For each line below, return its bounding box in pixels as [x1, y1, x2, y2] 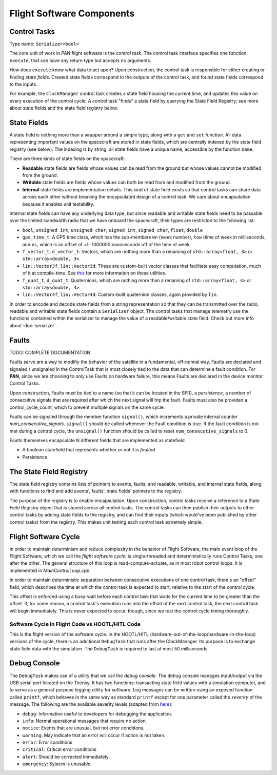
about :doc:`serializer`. [9, 322, 57, 328]
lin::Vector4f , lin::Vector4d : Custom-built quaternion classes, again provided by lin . [22, 291, 218, 297]
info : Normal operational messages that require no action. [22, 718, 147, 724]
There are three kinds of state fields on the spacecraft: [9, 155, 125, 162]
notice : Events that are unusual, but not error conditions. [22, 725, 145, 731]
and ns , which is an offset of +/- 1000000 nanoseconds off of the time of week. [22, 241, 191, 247]
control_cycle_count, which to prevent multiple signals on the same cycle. [9, 404, 165, 410]
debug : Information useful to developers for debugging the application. [22, 710, 172, 717]
